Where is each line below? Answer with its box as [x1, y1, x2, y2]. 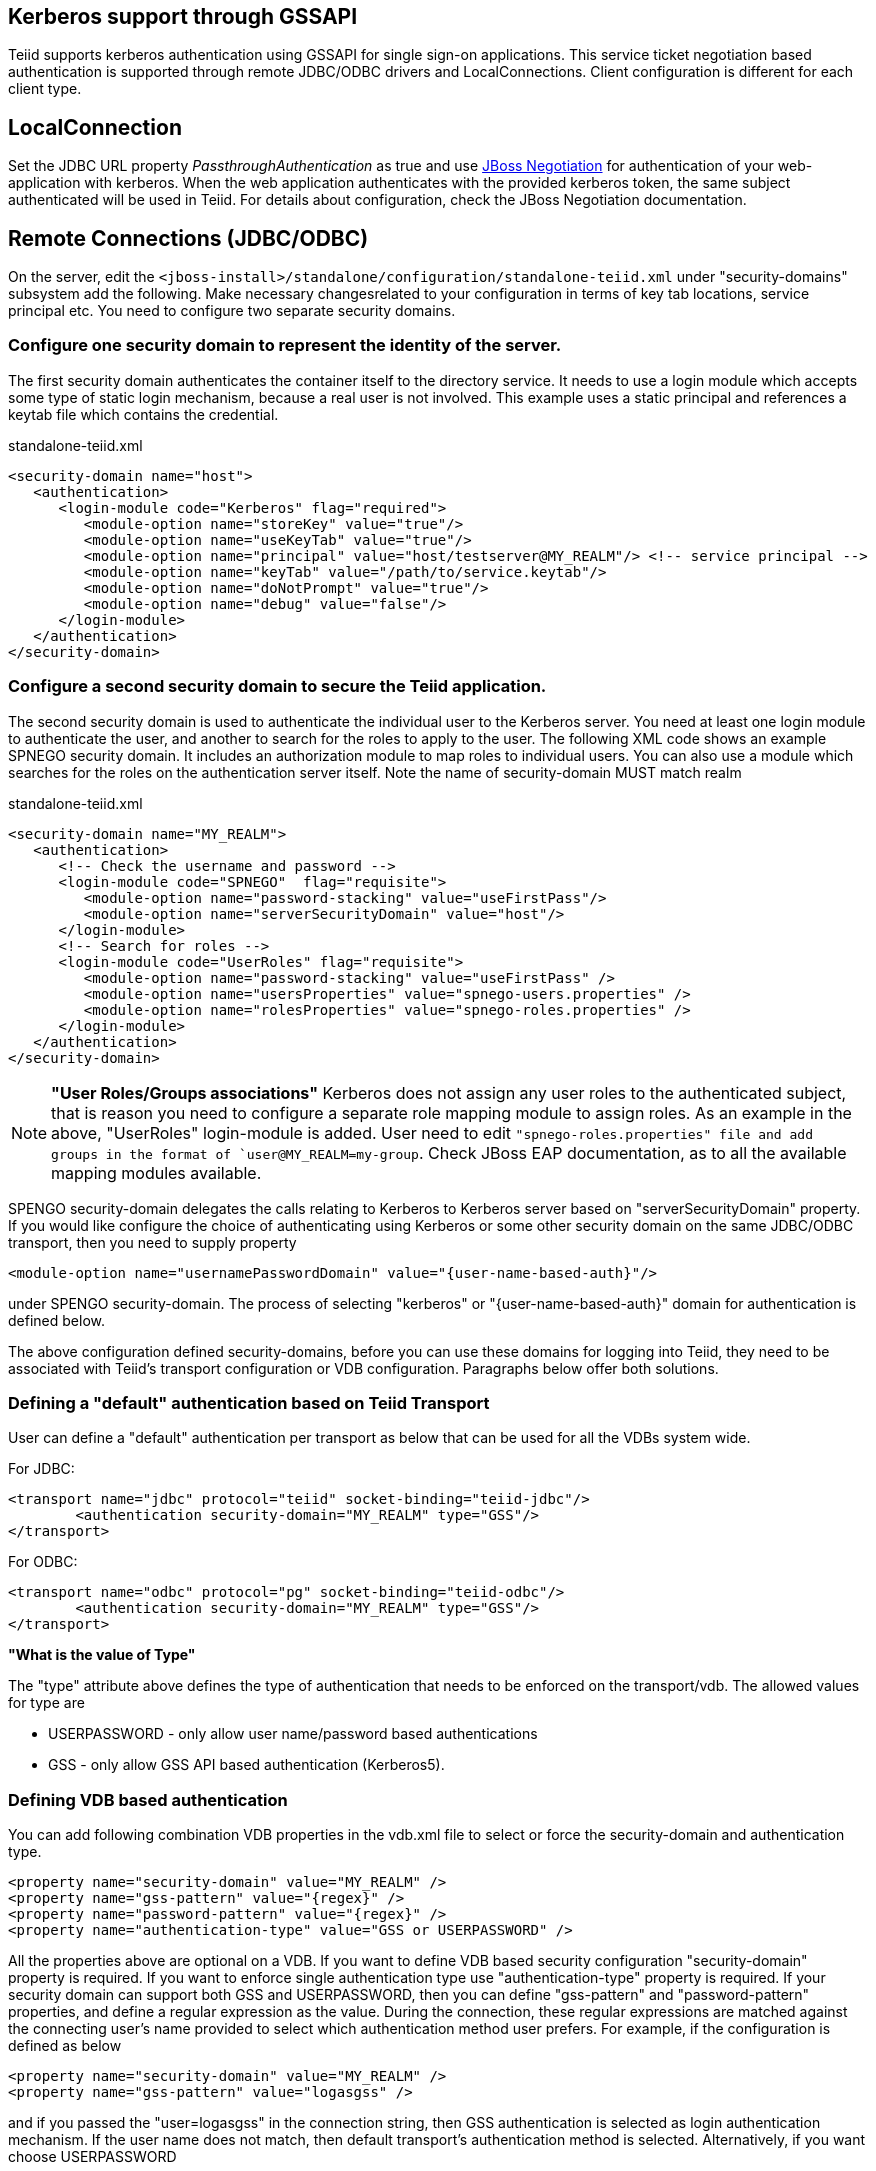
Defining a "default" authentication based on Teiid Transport [8, 1392, 490, 1413]
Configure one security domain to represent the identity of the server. [8, 335, 562, 356]
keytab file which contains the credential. [8, 405, 279, 423]
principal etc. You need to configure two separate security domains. [8, 302, 456, 320]
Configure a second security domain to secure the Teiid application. [8, 676, 547, 697]
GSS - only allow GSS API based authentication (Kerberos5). [48, 1756, 445, 1774]
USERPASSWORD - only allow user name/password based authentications [48, 1725, 538, 1743]
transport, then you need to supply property [8, 1233, 297, 1251]
